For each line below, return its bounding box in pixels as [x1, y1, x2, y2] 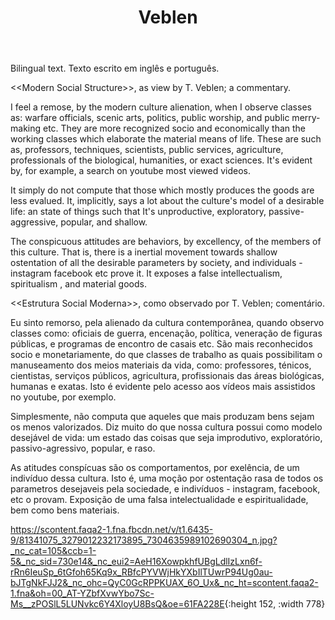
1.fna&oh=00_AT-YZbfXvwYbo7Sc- [10, 587, 155, 600]
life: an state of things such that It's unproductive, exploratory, [10, 206, 267, 218]
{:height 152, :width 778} [224, 598, 326, 610]
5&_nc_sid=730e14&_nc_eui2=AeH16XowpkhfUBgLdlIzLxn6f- [10, 556, 263, 568]
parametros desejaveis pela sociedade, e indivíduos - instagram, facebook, [10, 483, 321, 495]
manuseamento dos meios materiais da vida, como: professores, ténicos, [10, 359, 312, 371]
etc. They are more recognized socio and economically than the [42, 122, 307, 135]
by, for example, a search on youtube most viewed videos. [10, 165, 252, 177]
